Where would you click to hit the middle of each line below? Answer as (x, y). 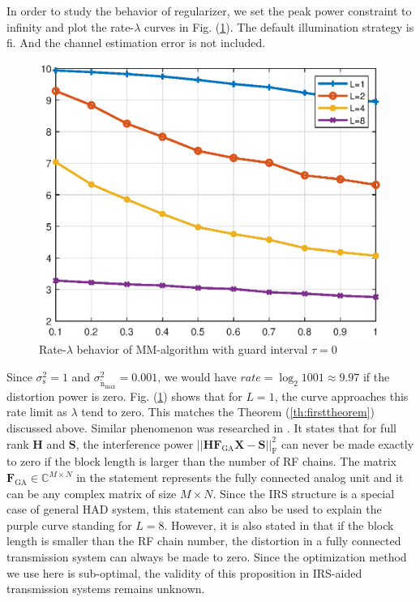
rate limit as (37, 412)
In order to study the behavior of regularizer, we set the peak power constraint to (209, 11)
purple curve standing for (69, 525)
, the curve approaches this (341, 396)
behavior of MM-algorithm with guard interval (192, 349)
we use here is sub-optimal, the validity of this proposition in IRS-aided (184, 572)
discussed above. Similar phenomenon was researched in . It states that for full (201, 428)
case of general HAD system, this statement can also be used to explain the (194, 509)
